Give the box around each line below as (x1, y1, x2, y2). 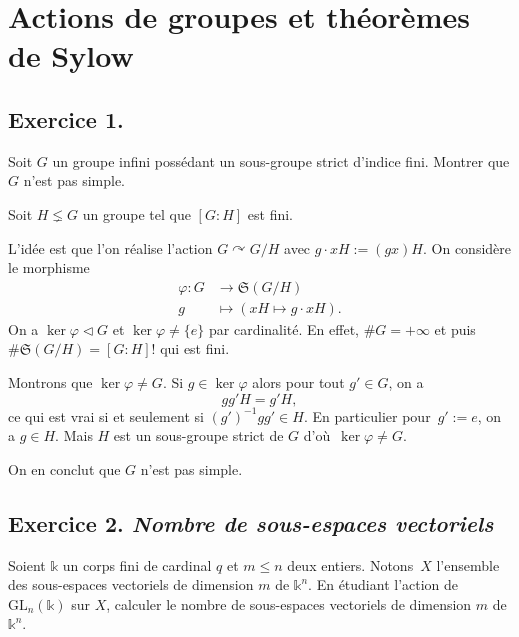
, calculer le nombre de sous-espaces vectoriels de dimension (106, 593, 472, 614)
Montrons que (8, 371, 93, 392)
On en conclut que (8, 458, 121, 479)
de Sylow (8, 35, 134, 76)
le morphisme (8, 257, 90, 278)
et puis (434, 318, 476, 339)
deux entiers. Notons (287, 554, 414, 575)
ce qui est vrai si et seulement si (8, 405, 204, 426)
